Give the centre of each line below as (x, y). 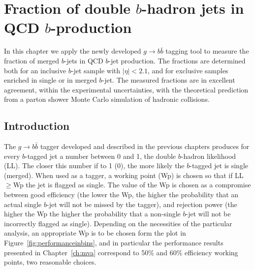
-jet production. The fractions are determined (177, 60)
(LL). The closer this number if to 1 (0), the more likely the (94, 165)
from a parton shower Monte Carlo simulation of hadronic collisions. (107, 99)
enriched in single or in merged (50, 80)
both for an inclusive (35, 70)
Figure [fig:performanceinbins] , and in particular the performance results (114, 243)
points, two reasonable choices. (50, 262)
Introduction (37, 126)
